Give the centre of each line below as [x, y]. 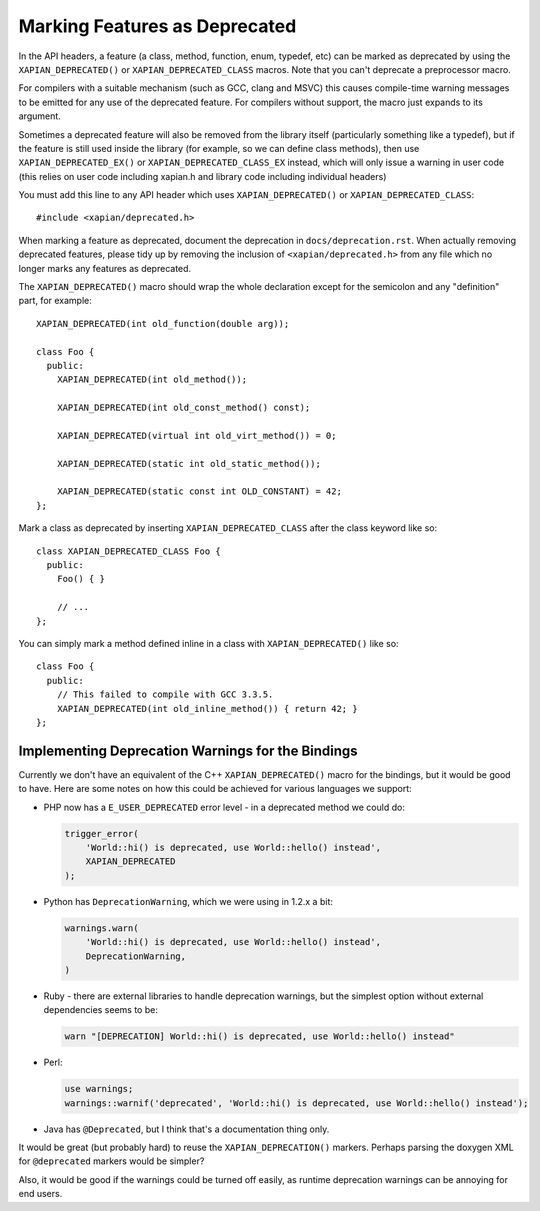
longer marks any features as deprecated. [105, 268]
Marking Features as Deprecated [157, 26]
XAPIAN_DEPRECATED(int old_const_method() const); [183, 408]
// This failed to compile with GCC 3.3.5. [165, 694]
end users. [40, 1194]
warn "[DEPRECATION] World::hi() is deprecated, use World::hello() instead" [259, 1036]
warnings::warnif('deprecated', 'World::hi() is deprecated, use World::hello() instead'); [296, 1103]
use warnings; [99, 1089]
